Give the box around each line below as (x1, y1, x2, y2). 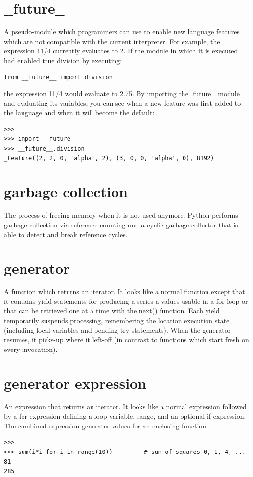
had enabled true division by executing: (4, 55, 122, 65)
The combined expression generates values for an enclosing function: (4, 420, 208, 430)
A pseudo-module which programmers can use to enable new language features (4, 26, 240, 37)
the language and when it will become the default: (4, 107, 155, 118)
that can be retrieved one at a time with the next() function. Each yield (4, 305, 220, 316)
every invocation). (4, 344, 58, 354)
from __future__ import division (4, 74, 113, 81)
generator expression (4, 373, 147, 393)
